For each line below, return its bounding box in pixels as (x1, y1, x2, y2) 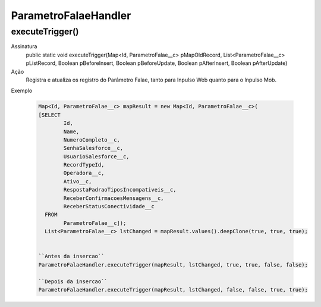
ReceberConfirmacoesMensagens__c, (63, 195, 164, 202)
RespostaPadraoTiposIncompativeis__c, (63, 186, 177, 193)
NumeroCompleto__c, (63, 136, 120, 143)
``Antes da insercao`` (38, 253, 105, 260)
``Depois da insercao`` (38, 278, 108, 285)
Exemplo (11, 87, 33, 95)
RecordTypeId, (63, 161, 105, 168)
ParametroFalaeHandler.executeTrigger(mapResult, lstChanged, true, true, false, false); (38, 261, 309, 268)
